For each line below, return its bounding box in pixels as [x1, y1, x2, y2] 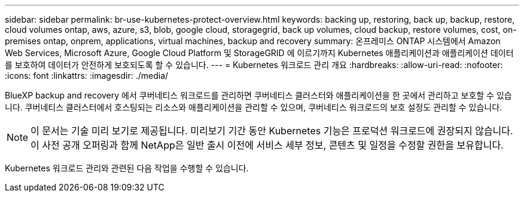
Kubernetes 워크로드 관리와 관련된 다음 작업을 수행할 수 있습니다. [5, 163, 249, 173]
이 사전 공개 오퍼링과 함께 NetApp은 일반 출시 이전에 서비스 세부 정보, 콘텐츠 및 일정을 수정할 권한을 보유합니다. [31, 139, 504, 151]
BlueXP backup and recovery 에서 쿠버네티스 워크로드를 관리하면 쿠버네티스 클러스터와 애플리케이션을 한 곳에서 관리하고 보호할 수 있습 [5, 90, 512, 100]
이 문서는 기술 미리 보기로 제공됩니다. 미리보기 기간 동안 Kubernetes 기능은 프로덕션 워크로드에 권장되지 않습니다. [31, 125, 513, 137]
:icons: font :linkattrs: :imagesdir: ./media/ [5, 70, 169, 81]
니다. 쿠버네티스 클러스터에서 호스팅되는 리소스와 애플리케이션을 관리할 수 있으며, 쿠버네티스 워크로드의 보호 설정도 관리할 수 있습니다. [5, 102, 502, 112]
